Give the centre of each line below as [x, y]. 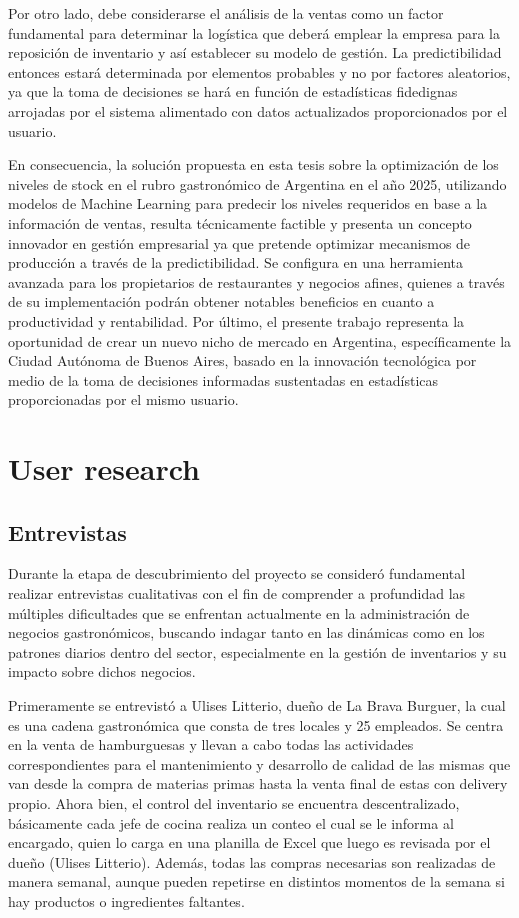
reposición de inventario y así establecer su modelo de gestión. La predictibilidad [255, 52]
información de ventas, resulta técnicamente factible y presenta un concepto [240, 222]
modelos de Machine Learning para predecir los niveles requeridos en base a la [248, 203]
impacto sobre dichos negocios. [102, 671]
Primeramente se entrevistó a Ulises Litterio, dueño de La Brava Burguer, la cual [257, 705]
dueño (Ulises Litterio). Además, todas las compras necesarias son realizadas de [252, 861]
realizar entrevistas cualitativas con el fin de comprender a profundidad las [237, 593]
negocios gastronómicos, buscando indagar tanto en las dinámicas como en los [246, 632]
